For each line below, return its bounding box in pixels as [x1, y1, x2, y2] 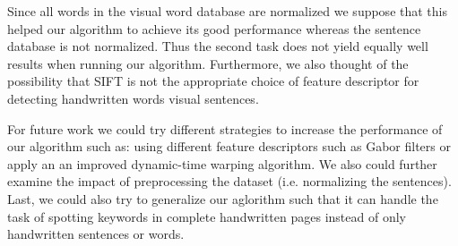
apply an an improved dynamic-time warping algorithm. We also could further [7, 154, 437, 173]
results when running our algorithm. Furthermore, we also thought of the [7, 54, 409, 72]
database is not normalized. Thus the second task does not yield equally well [7, 37, 428, 55]
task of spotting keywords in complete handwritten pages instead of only [7, 207, 406, 225]
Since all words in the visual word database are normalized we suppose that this [7, 2, 447, 20]
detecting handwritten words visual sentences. [7, 89, 259, 107]
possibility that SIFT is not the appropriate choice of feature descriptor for [7, 72, 419, 90]
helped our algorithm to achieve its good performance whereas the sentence [7, 19, 421, 38]
